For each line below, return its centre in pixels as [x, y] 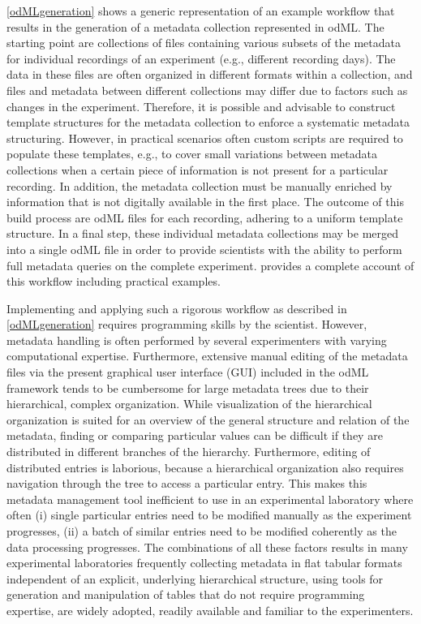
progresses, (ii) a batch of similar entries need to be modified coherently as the [202, 531]
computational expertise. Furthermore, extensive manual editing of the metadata [207, 356]
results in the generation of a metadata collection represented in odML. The [195, 26]
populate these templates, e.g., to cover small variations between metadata [192, 154]
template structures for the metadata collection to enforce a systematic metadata [208, 122]
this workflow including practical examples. [114, 281]
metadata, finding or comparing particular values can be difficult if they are [195, 435]
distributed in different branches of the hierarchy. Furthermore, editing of [189, 452]
